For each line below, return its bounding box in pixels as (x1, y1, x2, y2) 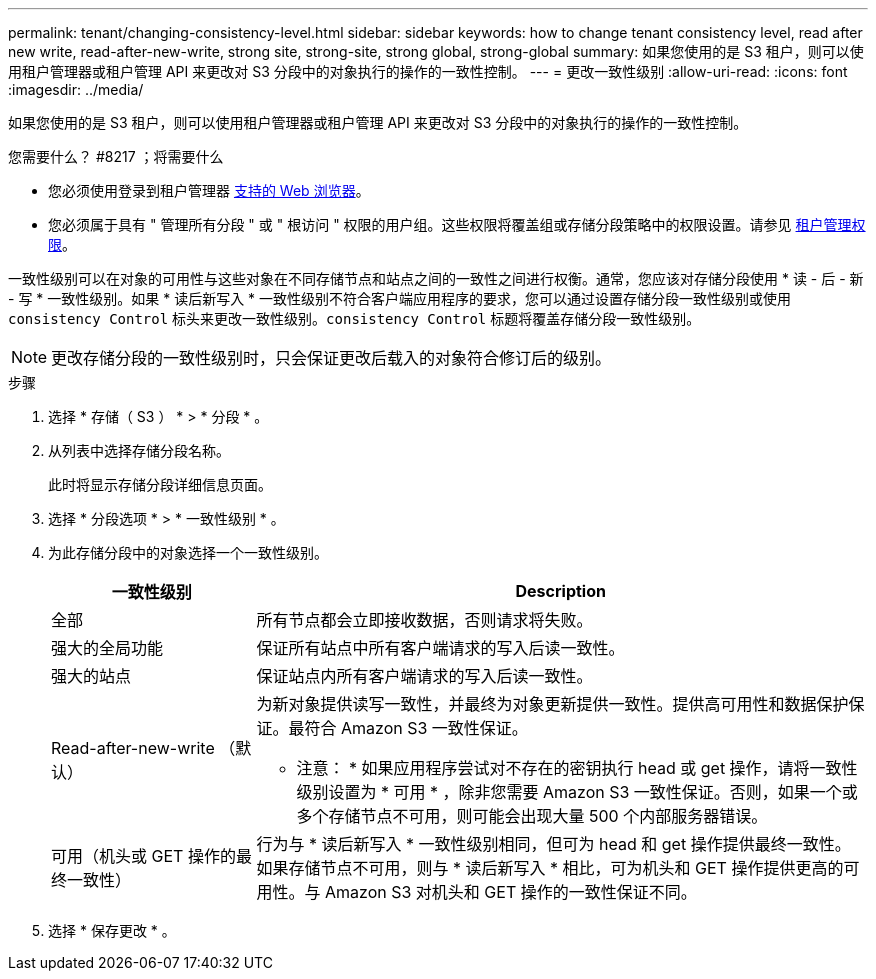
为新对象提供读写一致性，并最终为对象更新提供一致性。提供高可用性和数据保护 (256, 694, 849, 714)
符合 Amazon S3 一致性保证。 (304, 718, 528, 738)
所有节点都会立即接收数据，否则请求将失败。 (256, 610, 593, 630)
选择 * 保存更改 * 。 (48, 922, 176, 939)
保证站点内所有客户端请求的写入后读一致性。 (256, 666, 593, 686)
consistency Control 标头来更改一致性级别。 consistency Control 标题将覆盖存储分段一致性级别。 (8, 310, 701, 327)
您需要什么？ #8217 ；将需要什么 (8, 148, 224, 165)
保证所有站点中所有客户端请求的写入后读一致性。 (256, 638, 625, 658)
